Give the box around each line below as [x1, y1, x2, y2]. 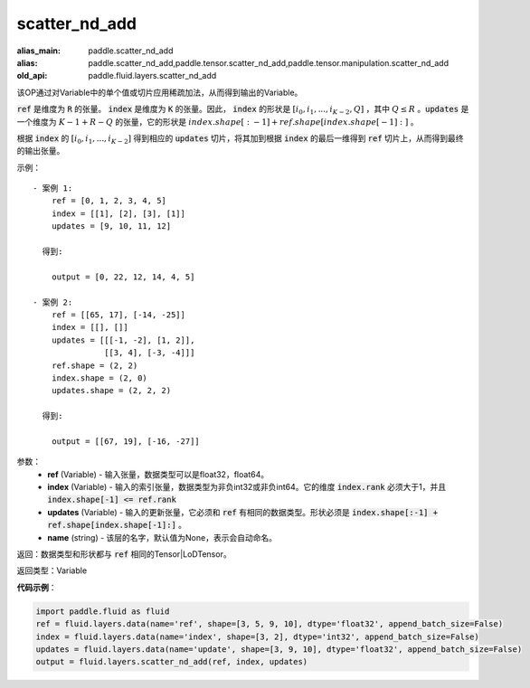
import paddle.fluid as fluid [35, 606, 170, 617]
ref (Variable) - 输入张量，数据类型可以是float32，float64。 [47, 468, 270, 479]
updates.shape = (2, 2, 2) [51, 385, 172, 396]
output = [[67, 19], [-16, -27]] [51, 436, 201, 447]
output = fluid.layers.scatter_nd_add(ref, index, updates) [35, 656, 308, 667]
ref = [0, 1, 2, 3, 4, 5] [51, 195, 167, 206]
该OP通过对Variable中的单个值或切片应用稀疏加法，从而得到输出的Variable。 [16, 87, 303, 98]
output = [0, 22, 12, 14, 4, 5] [51, 271, 195, 282]
